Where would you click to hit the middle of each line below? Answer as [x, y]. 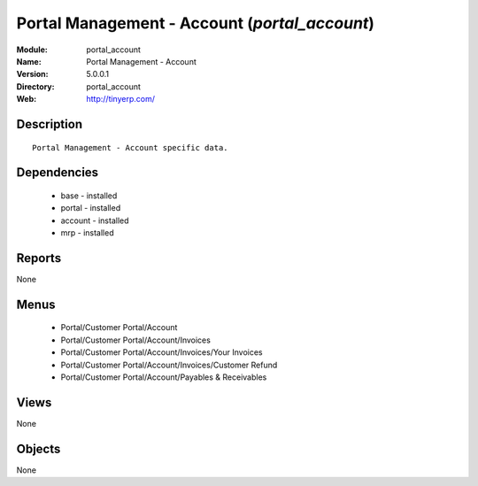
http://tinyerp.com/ [120, 99]
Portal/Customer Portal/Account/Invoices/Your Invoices [162, 352]
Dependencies [58, 173]
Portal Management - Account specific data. [131, 147]
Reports [39, 258]
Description [50, 124]
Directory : [35, 86]
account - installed [95, 220]
